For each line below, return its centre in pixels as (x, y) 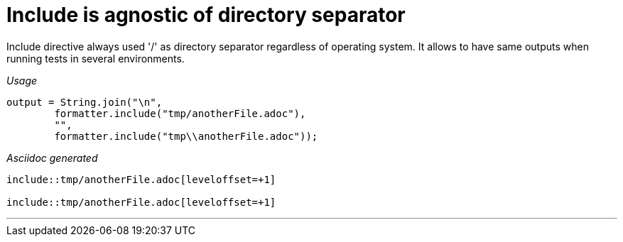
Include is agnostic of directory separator (206, 15)
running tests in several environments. (96, 58)
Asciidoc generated (52, 158)
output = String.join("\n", (85, 102)
